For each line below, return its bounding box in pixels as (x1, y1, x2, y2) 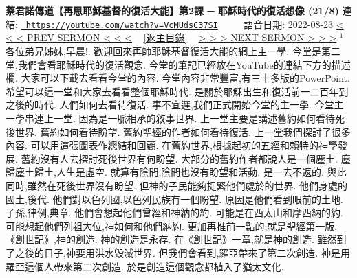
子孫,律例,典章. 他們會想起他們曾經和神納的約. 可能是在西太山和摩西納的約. (6, 205, 343, 220)
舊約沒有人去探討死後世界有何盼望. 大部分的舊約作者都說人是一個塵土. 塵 (21, 151, 351, 165)
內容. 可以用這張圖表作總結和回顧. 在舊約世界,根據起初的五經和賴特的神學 (6, 138, 338, 152)
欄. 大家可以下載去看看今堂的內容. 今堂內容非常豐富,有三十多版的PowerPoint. (6, 71, 350, 85)
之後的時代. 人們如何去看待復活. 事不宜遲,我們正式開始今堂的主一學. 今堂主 (6, 97, 344, 112)
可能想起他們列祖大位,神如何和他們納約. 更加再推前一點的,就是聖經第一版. (6, 218, 338, 233)
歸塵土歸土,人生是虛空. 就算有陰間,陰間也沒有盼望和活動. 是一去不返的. (6, 165, 324, 179)
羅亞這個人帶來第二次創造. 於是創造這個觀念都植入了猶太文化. (6, 259, 284, 273)
